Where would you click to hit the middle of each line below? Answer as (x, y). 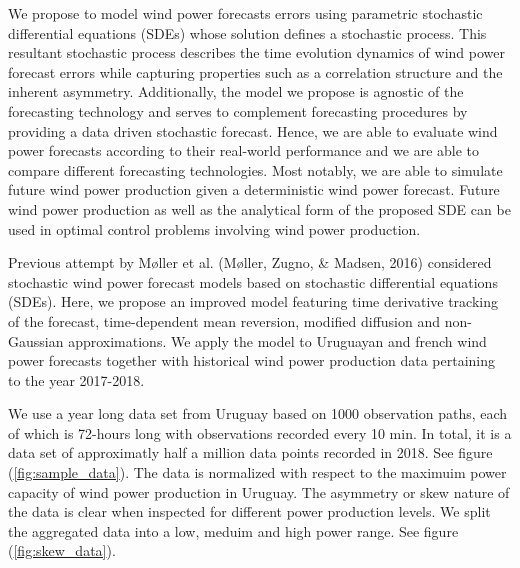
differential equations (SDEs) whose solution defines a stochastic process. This (247, 32)
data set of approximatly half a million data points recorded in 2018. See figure (250, 452)
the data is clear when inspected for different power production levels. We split (249, 511)
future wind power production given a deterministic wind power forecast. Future (254, 189)
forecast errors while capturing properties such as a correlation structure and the (255, 71)
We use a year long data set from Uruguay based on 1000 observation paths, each (258, 413)
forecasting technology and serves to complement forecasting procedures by (238, 110)
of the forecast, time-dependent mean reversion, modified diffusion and (224, 320)
